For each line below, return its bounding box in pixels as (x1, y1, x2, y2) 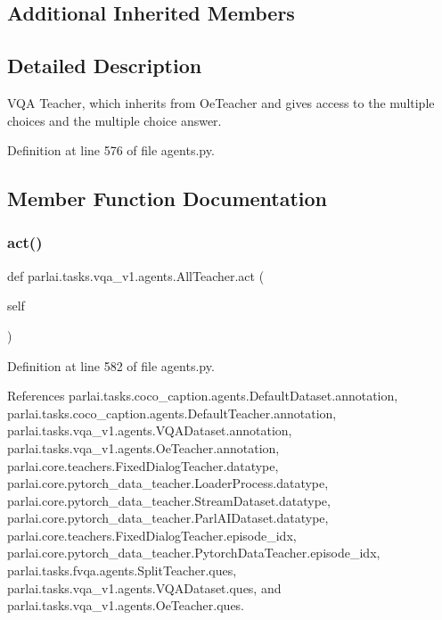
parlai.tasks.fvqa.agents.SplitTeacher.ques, (7, 561, 237, 580)
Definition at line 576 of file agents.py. (7, 141, 215, 160)
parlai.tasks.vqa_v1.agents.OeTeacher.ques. (7, 596, 245, 615)
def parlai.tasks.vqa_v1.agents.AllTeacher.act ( (7, 266, 265, 285)
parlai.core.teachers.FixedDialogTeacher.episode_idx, (7, 525, 297, 544)
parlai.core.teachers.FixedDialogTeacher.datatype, (7, 456, 279, 475)
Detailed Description (7, 52, 202, 79)
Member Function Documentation (7, 185, 328, 212)
